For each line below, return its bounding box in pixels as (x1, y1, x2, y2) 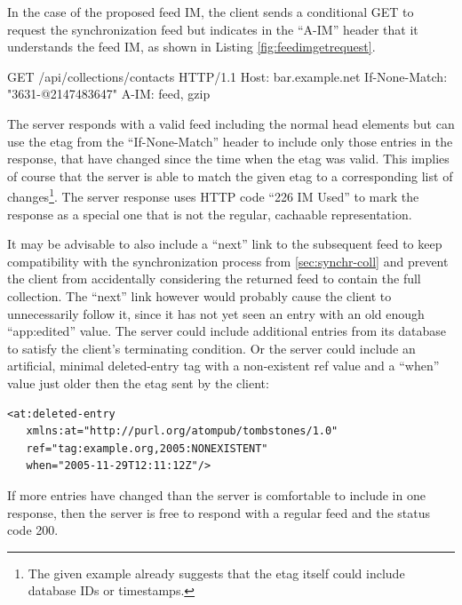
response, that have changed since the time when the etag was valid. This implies (7, 149, 450, 168)
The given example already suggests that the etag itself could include (28, 563, 405, 582)
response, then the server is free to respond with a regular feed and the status (7, 503, 431, 521)
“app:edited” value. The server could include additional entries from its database (7, 322, 446, 340)
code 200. (7, 521, 59, 539)
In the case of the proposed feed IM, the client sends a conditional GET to (7, 3, 414, 20)
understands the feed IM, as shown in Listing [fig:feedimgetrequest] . (7, 37, 376, 56)
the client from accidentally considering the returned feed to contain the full (7, 269, 421, 288)
